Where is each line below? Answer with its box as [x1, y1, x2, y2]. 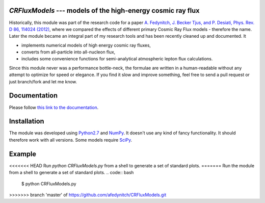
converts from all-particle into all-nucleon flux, [21, 49, 115, 55]
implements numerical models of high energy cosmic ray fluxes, [21, 42, 151, 48]
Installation [9, 117, 44, 126]
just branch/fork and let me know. [9, 78, 77, 84]
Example [9, 150, 36, 158]
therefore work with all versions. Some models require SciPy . [9, 137, 132, 143]
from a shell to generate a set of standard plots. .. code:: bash [9, 170, 134, 176]
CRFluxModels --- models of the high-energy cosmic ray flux [9, 6, 200, 15]
